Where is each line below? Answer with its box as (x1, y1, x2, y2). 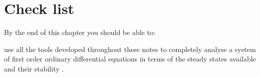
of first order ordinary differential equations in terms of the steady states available (4, 53, 256, 64)
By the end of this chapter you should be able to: (4, 27, 155, 37)
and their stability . (4, 63, 64, 73)
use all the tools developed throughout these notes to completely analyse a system (4, 43, 256, 54)
